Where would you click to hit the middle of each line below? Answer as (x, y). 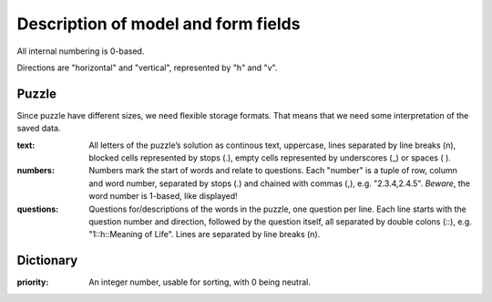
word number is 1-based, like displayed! (163, 196)
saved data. (39, 129)
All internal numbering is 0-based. (81, 51)
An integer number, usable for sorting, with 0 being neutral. (200, 282)
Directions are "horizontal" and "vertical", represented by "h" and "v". (147, 68)
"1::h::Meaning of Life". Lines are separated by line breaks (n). (205, 234)
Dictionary (47, 260)
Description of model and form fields (159, 24)
